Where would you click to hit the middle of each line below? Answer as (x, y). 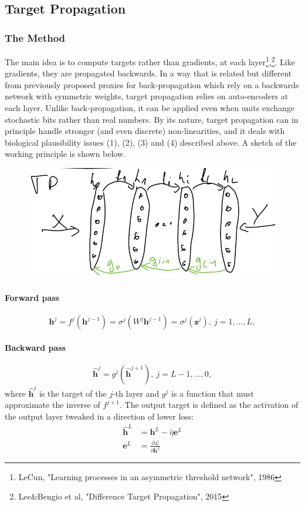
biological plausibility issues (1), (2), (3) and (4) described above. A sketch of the (151, 142)
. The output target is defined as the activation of (209, 405)
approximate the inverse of (52, 405)
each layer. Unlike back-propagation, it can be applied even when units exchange (150, 108)
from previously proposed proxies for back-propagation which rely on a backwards (152, 84)
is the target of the (73, 393)
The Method (35, 37)
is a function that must (213, 393)
